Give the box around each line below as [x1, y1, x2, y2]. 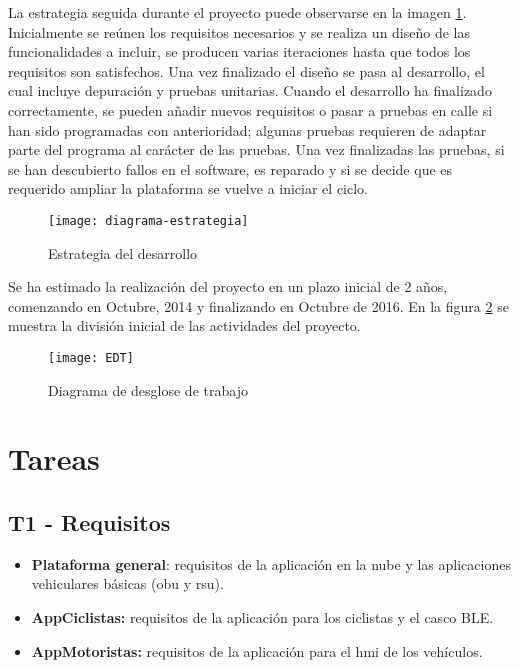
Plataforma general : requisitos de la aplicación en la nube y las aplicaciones [31, 553, 511, 574]
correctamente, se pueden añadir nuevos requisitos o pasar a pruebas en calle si [8, 99, 493, 120]
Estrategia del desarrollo [48, 242, 198, 263]
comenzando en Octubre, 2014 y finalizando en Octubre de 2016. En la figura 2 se [8, 295, 509, 316]
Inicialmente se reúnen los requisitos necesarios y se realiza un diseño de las [8, 21, 470, 42]
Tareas [8, 438, 100, 479]
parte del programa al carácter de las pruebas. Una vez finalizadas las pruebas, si [8, 139, 505, 160]
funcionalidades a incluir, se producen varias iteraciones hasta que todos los [8, 41, 471, 62]
